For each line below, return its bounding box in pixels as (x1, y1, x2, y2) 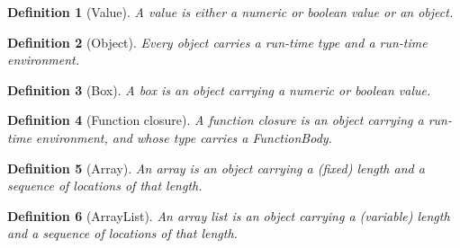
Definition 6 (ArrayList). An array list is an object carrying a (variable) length (7, 206, 450, 225)
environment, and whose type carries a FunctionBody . (35, 128, 332, 146)
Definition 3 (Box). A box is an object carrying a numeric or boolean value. (7, 80, 431, 99)
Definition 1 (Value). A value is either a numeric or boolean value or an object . (7, 3, 454, 21)
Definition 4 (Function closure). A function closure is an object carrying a (7, 111, 424, 129)
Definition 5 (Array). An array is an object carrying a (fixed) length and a (7, 158, 425, 177)
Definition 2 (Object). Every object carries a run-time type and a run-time (7, 32, 428, 51)
